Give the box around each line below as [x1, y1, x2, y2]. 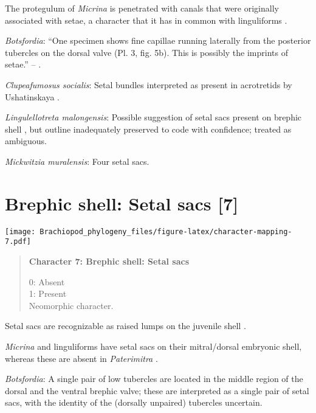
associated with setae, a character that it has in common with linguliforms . [5, 13, 287, 26]
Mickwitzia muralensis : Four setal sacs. [5, 154, 149, 167]
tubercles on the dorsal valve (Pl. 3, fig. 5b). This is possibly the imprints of [5, 46, 288, 58]
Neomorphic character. [29, 299, 114, 311]
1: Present [29, 287, 67, 300]
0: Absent [29, 275, 65, 288]
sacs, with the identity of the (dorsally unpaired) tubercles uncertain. [5, 396, 263, 409]
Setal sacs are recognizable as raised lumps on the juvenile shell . [5, 319, 246, 332]
